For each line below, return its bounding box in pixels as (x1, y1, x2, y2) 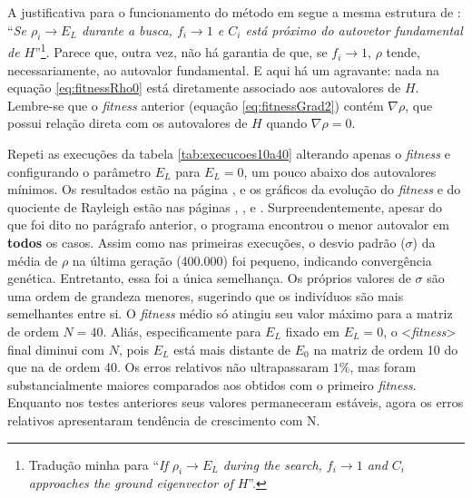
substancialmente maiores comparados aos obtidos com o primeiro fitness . (7, 375, 417, 394)
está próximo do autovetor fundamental (245, 20, 463, 39)
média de (7, 250, 58, 269)
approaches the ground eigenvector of (28, 474, 233, 493)
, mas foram (349, 357, 417, 376)
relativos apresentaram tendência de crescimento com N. (7, 410, 320, 429)
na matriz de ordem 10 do (313, 339, 458, 358)
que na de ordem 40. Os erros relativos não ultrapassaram (7, 357, 329, 376)
